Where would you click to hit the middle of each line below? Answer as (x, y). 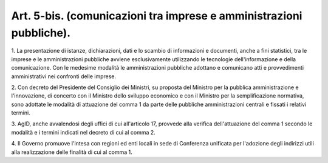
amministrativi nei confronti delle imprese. (64, 76)
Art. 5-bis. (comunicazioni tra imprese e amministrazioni (157, 16)
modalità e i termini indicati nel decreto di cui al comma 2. (84, 132)
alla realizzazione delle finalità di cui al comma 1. (72, 152)
